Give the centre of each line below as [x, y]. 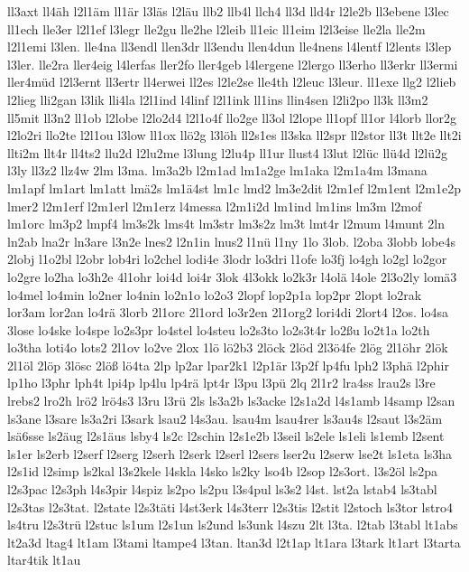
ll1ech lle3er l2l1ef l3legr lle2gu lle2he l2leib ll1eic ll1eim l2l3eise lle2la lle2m [216, 28]
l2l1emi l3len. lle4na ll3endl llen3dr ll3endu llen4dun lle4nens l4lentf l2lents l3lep [230, 47]
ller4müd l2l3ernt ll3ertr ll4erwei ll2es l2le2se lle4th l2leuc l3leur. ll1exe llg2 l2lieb [232, 82]
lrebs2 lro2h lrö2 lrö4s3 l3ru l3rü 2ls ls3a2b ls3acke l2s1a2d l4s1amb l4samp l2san [231, 401]
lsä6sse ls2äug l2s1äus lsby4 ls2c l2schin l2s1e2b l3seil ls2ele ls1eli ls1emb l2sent [226, 436]
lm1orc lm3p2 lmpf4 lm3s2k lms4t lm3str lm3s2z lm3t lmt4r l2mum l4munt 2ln [226, 224]
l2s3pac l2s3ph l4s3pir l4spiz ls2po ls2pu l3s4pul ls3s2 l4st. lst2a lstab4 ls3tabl [222, 489]
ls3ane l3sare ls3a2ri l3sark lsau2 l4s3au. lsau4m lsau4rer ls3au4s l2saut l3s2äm [225, 418]
